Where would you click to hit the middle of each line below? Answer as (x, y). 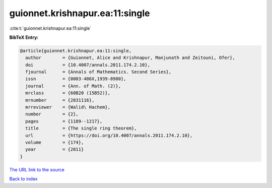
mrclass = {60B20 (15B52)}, (68, 93)
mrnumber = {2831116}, (60, 100)
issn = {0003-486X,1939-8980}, (76, 79)
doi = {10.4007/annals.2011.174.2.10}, (88, 65)
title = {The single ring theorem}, (81, 128)
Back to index (23, 179)
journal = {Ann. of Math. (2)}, (73, 86)
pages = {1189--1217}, (64, 121)
